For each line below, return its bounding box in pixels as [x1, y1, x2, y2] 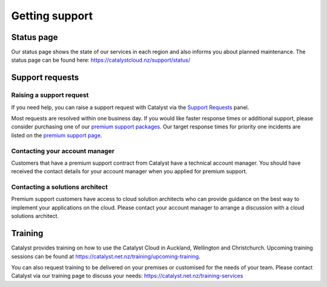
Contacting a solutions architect [11, 183, 108, 191]
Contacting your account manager [11, 147, 115, 155]
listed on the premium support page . [11, 131, 102, 139]
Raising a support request [11, 91, 89, 99]
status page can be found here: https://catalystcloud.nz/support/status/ [11, 56, 191, 64]
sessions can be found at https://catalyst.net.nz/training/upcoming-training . [11, 252, 201, 260]
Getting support [11, 9, 93, 22]
